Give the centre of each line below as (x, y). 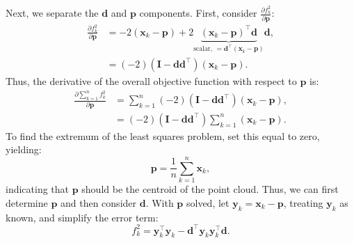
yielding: (24, 149)
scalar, (203, 49)
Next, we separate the (52, 13)
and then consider (98, 202)
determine (27, 202)
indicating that (38, 189)
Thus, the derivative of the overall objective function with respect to (151, 81)
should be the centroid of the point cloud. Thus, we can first (210, 189)
